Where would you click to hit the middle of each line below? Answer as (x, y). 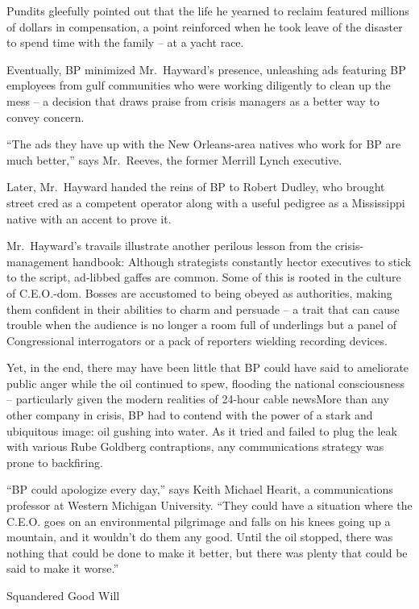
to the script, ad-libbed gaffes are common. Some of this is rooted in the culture (204, 277)
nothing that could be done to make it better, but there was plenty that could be (207, 552)
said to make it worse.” (62, 568)
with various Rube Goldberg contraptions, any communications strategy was (195, 446)
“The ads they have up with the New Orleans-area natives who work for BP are (204, 144)
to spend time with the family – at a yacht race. (125, 42)
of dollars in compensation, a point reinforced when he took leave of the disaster (205, 26)
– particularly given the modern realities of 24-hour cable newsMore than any (198, 399)
